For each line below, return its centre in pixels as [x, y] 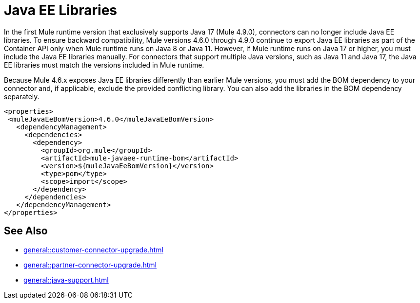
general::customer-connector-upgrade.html [93, 250]
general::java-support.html [66, 280]
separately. [22, 96]
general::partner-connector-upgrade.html [90, 265]
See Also [26, 231]
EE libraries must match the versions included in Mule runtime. [104, 65]
